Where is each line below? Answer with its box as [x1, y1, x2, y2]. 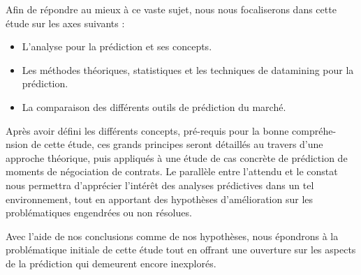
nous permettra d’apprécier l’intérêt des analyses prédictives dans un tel [6, 177, 314, 192]
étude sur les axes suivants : [6, 15, 125, 30]
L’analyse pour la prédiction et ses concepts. [22, 39, 212, 54]
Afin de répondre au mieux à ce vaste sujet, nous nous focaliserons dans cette [6, 2, 337, 16]
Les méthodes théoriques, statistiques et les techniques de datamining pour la [22, 62, 354, 77]
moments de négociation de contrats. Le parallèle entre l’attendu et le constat [6, 164, 338, 179]
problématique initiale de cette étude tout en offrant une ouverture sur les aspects [6, 242, 356, 257]
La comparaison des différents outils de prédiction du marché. [22, 99, 286, 114]
